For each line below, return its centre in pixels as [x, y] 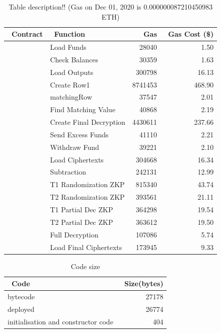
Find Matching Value [83, 109]
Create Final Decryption [88, 122]
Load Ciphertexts [77, 159]
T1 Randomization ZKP [87, 184]
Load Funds [68, 47]
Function [70, 34]
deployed [21, 309]
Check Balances [74, 59]
